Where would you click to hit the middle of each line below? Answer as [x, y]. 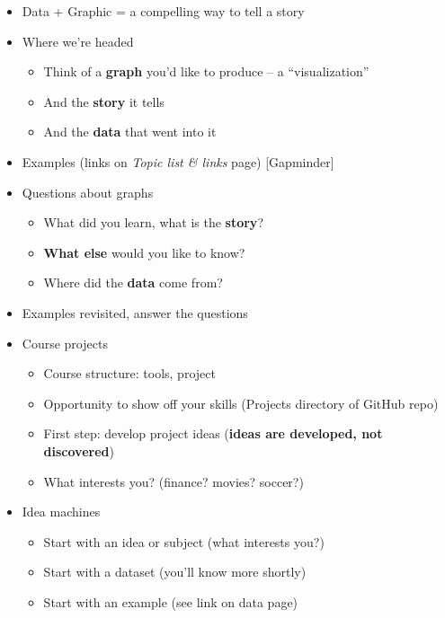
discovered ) [79, 450]
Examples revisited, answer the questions [135, 312]
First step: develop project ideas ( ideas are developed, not [213, 433]
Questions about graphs [88, 192]
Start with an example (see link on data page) [171, 601]
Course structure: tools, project [129, 373]
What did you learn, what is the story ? [153, 222]
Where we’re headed [78, 41]
